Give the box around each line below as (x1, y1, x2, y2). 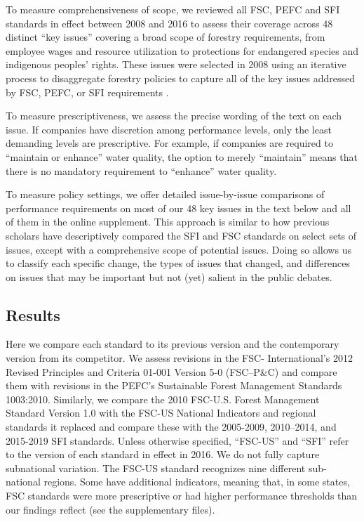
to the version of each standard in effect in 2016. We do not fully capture (6, 447, 320, 462)
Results (6, 304, 60, 325)
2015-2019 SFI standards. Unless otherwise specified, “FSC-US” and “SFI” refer (6, 433, 349, 448)
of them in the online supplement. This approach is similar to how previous (6, 214, 330, 229)
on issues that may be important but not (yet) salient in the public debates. (6, 269, 332, 284)
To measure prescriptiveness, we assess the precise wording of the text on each (6, 108, 342, 123)
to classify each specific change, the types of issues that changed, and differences (6, 256, 350, 270)
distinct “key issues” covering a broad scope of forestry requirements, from (6, 30, 325, 44)
